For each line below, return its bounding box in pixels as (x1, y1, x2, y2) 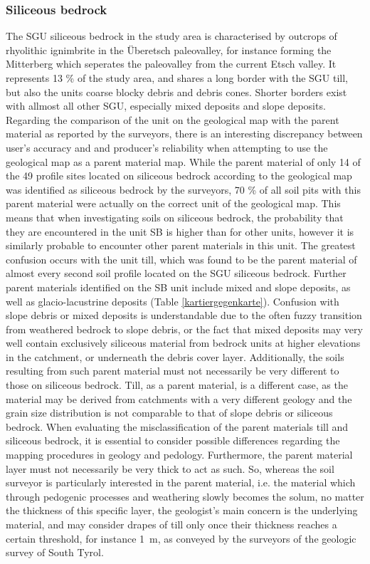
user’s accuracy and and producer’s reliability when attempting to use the (6, 140, 328, 155)
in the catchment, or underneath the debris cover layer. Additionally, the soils (6, 349, 344, 364)
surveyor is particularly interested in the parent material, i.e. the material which (6, 475, 356, 490)
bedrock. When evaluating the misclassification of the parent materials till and (6, 419, 349, 434)
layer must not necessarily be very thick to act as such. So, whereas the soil (6, 461, 334, 476)
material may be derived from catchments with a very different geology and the (6, 391, 352, 406)
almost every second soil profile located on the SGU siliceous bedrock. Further (6, 266, 347, 281)
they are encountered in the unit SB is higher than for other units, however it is (6, 224, 354, 239)
